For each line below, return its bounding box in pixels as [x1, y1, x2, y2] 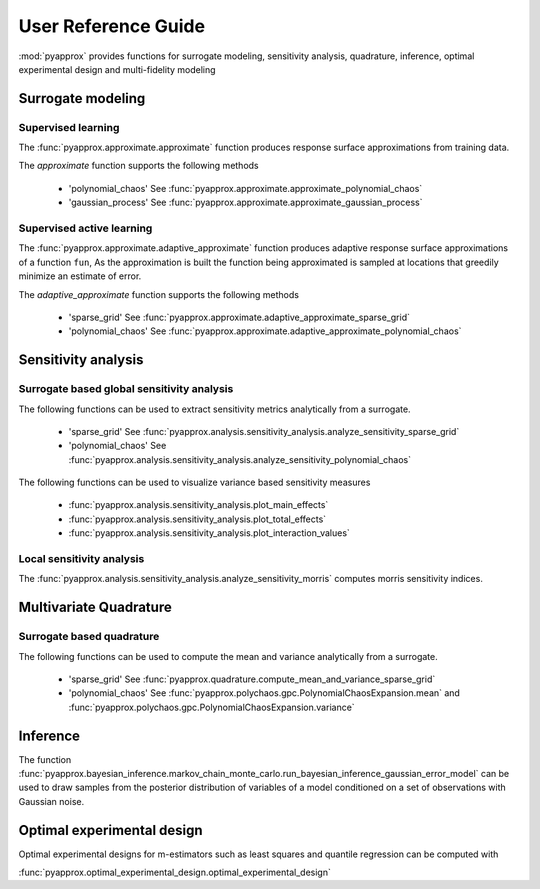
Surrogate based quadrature [18, 630, 160, 644]
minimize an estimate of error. [18, 270, 142, 282]
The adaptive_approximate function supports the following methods [18, 288, 300, 300]
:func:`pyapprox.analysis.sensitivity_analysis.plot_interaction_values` [68, 527, 350, 539]
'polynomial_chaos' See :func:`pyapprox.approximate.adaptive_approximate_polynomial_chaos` [68, 325, 462, 337]
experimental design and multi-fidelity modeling [18, 63, 216, 75]
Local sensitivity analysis [18, 552, 145, 566]
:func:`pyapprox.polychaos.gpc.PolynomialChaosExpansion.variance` [68, 701, 355, 713]
